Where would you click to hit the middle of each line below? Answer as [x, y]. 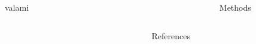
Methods [235, 7]
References [171, 35]
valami [17, 7]
